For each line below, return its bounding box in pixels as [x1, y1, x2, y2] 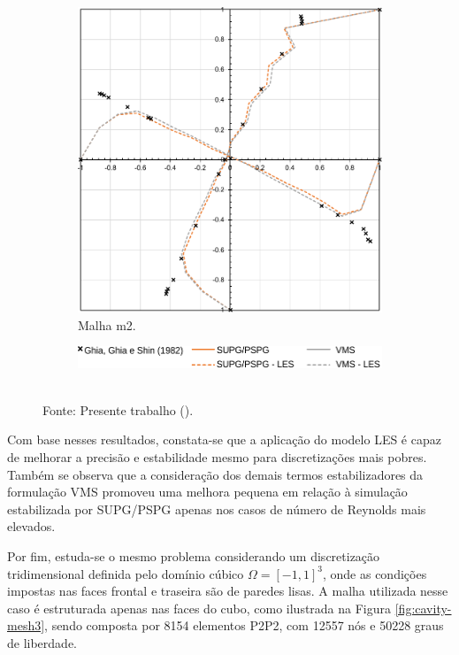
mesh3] [7, 616, 45, 635]
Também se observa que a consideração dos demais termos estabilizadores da [7, 465, 424, 483]
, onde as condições [322, 564, 427, 582]
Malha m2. [78, 315, 136, 334]
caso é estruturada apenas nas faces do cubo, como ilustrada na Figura [7, 598, 392, 617]
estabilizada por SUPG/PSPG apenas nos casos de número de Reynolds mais [7, 499, 426, 518]
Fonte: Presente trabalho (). [42, 400, 194, 419]
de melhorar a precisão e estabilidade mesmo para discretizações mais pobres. [7, 448, 427, 466]
